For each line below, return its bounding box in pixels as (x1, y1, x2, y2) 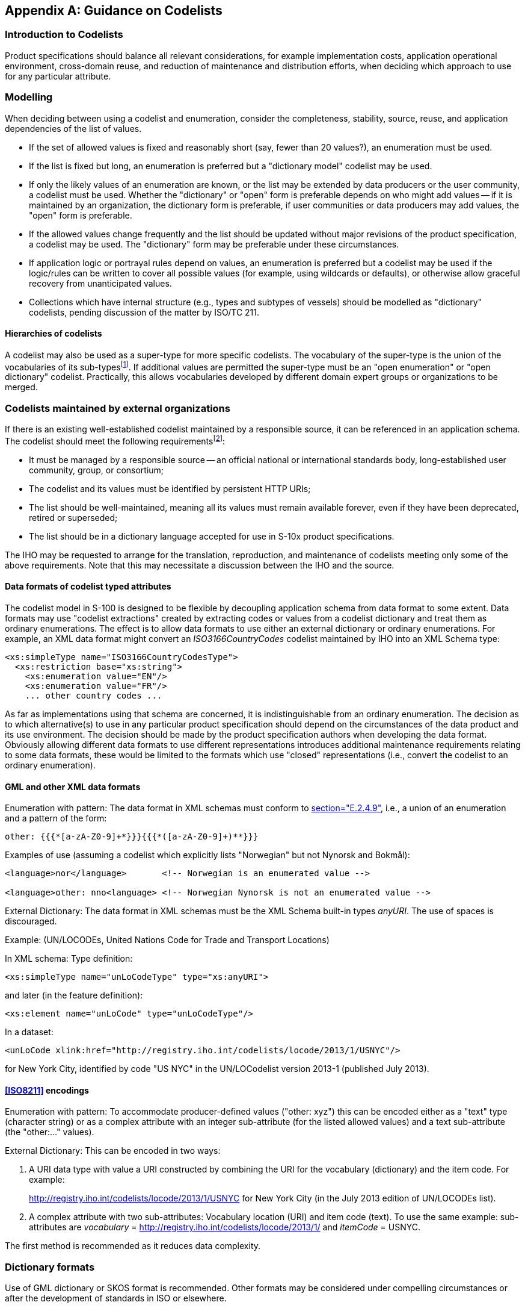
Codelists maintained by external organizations (5, 402, 230, 414)
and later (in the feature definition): (5, 990, 143, 1001)
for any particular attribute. (5, 70, 111, 81)
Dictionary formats (5, 1260, 95, 1273)
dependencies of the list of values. (5, 123, 142, 134)
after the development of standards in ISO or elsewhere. (5, 1293, 227, 1304)
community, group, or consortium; (29, 464, 164, 475)
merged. (5, 382, 38, 393)
